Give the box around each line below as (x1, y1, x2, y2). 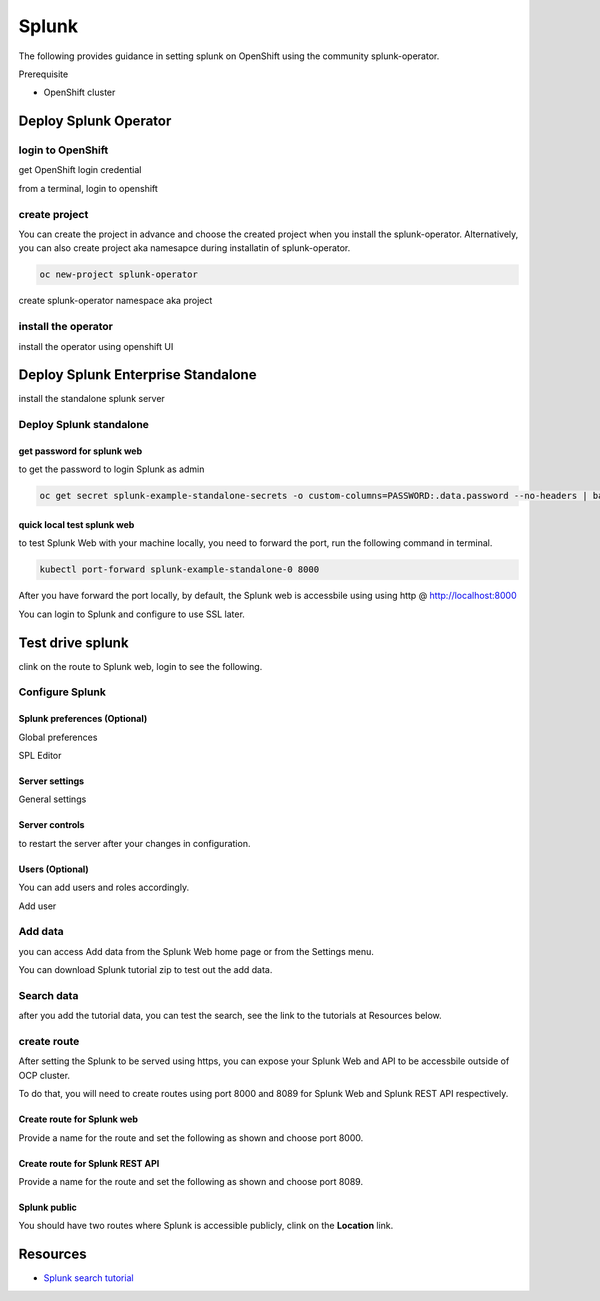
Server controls (18, 819, 85, 831)
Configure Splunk (18, 685, 107, 699)
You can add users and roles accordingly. (18, 881, 190, 894)
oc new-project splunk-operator (39, 269, 199, 280)
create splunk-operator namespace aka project (18, 295, 213, 307)
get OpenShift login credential (18, 164, 142, 176)
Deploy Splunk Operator (18, 113, 172, 130)
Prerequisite (18, 68, 69, 80)
